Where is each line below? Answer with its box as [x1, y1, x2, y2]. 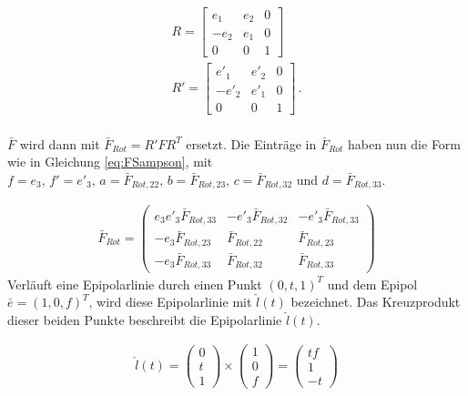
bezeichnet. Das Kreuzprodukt [290, 292, 461, 311]
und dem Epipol [327, 274, 418, 293]
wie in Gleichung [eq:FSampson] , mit [7, 152, 213, 171]
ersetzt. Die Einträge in [186, 134, 317, 153]
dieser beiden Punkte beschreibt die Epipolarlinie [7, 310, 282, 329]
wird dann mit [19, 134, 100, 153]
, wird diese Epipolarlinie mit [88, 292, 252, 311]
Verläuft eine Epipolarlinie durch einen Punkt [7, 274, 262, 293]
